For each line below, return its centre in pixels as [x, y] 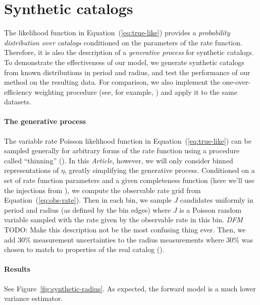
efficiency [18, 91]
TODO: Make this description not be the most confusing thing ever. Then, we [125, 230]
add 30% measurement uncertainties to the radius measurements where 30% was [128, 239]
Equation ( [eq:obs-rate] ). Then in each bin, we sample [88, 200]
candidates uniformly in [217, 200]
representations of [32, 170]
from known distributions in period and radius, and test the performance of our [127, 72]
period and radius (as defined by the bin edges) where [88, 209]
